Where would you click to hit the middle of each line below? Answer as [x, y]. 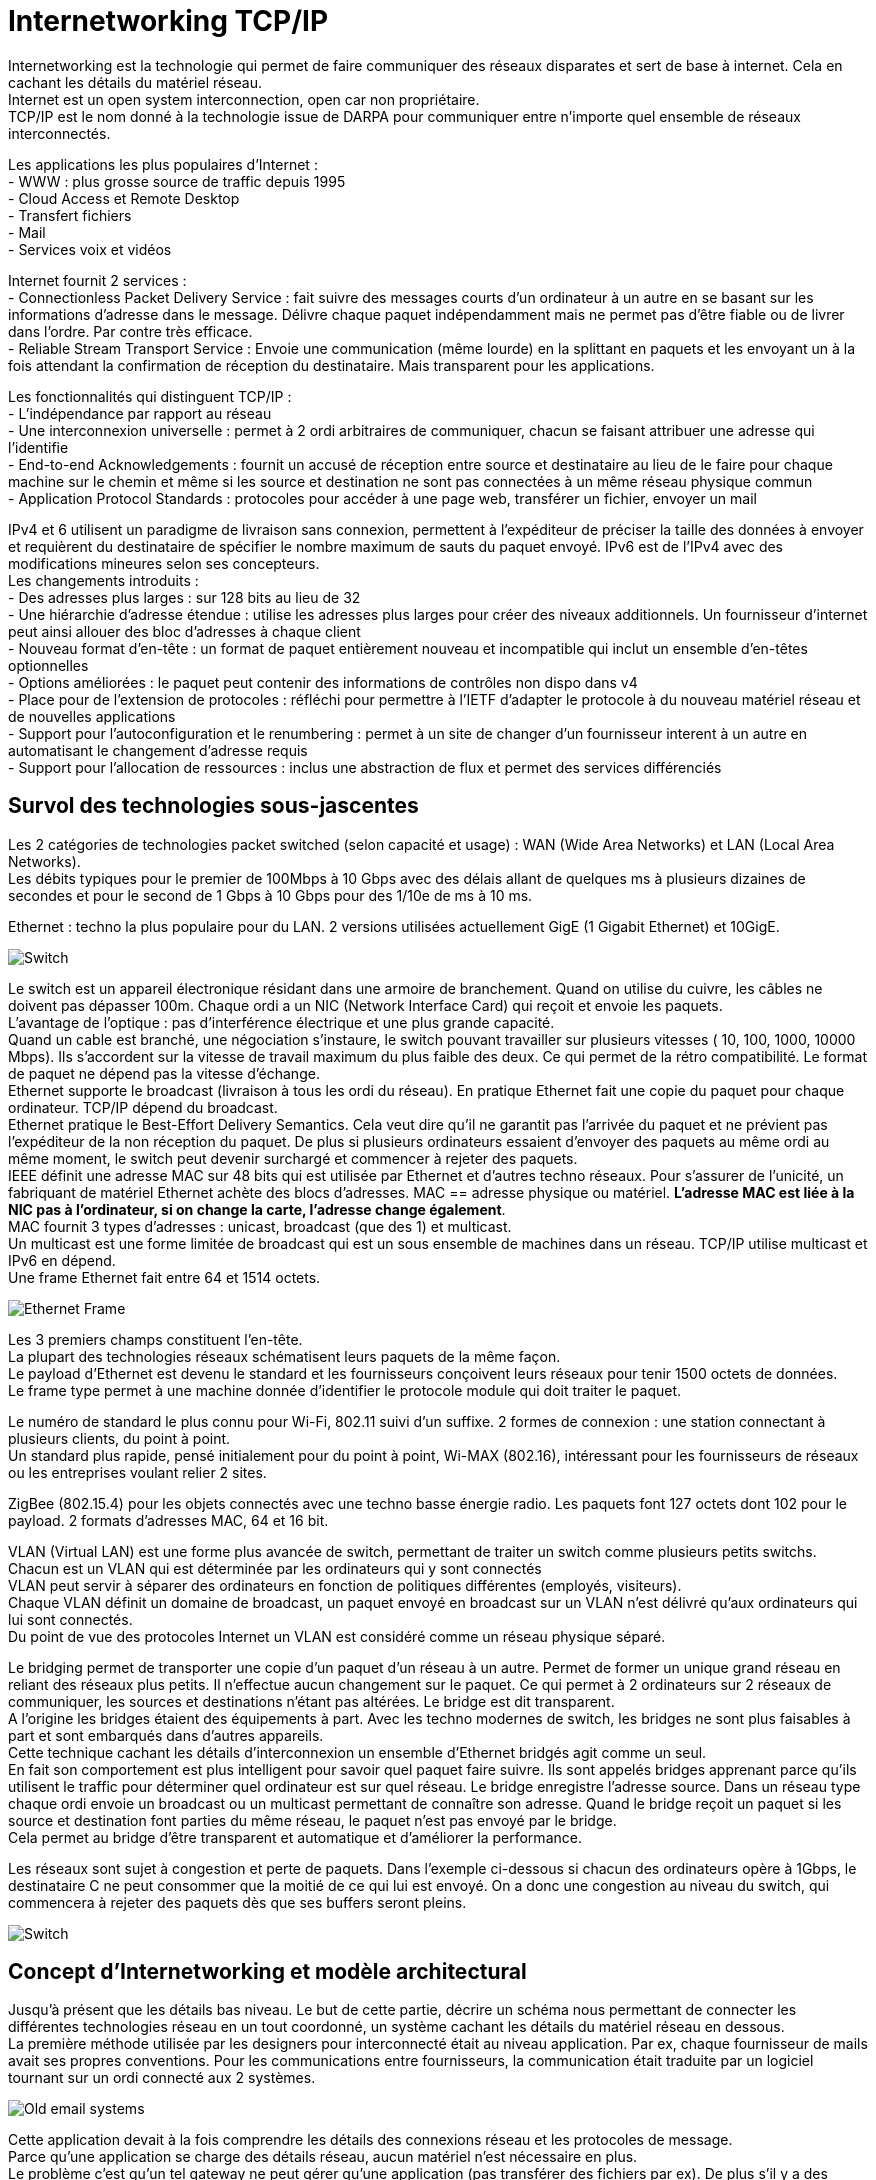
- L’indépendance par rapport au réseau [140, 413]
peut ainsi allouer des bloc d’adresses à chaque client [184, 631]
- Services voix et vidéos [90, 249]
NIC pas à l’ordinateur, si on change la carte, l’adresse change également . [257, 1209]
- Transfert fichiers [70, 215]
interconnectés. [59, 133]
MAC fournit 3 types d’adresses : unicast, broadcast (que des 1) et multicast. [260, 1226]
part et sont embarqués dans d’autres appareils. [166, 1735]
